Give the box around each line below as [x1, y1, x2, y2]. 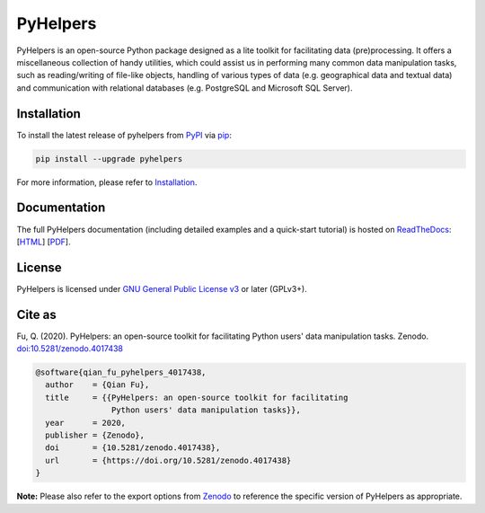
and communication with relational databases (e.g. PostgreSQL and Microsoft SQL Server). [16, 82, 353, 93]
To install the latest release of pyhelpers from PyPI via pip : [16, 129, 233, 140]
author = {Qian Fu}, [45, 380, 150, 390]
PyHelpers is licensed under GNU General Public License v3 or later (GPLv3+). [16, 283, 307, 294]
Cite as [16, 306, 57, 323]
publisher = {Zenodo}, [45, 430, 145, 440]
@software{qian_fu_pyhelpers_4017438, [35, 367, 207, 377]
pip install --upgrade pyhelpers [35, 154, 183, 164]
